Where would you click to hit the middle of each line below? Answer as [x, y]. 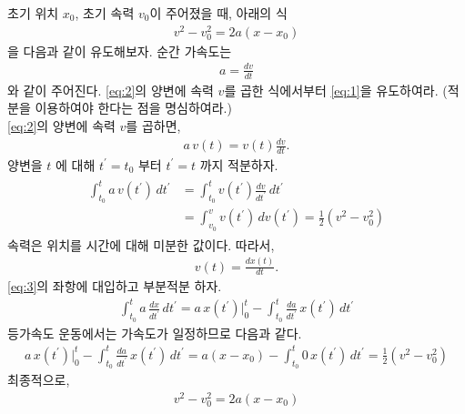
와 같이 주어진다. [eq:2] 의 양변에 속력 [111, 90]
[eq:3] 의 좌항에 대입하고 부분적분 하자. [115, 286]
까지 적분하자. [239, 164]
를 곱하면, [153, 126]
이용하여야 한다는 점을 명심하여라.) [133, 108]
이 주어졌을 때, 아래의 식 [218, 13]
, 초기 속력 [105, 13]
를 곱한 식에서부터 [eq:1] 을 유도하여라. [331, 90]
